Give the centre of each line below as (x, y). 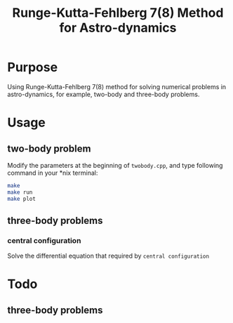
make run (20, 192)
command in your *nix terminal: (53, 173)
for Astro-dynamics (118, 28)
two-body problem (49, 149)
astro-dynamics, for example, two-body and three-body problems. (104, 94)
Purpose (33, 67)
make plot (22, 199)
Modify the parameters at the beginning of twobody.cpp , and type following (115, 165)
